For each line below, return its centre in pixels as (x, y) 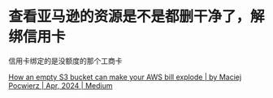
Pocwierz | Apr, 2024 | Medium (61, 85)
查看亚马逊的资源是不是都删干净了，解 (137, 17)
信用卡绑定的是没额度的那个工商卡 (65, 61)
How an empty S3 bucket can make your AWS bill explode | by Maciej (125, 77)
